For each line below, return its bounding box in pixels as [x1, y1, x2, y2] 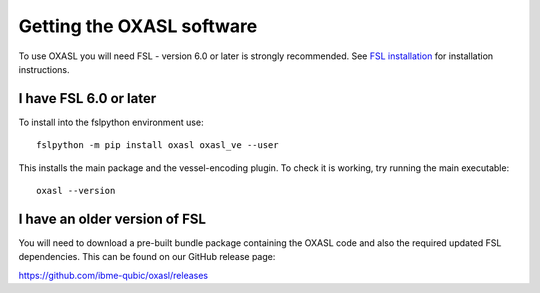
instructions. [18, 63, 70, 75]
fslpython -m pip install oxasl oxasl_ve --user [36, 140, 279, 151]
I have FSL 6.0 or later [18, 90, 157, 107]
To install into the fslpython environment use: [18, 116, 204, 128]
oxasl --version [36, 185, 116, 197]
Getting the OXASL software [18, 15, 258, 37]
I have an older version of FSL [18, 210, 207, 227]
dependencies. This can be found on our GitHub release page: [18, 251, 276, 263]
